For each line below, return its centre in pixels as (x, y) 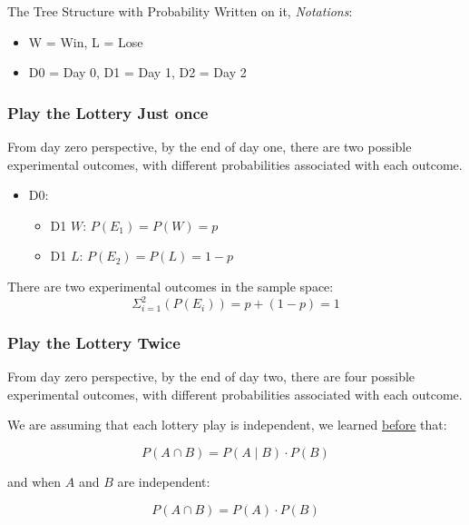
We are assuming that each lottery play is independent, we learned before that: (227, 425)
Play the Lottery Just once (108, 112)
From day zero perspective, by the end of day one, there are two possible (210, 146)
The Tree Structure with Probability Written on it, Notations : (180, 11)
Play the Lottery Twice (94, 342)
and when (34, 482)
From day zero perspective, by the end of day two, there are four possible (211, 376)
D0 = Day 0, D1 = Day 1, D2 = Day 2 (137, 72)
